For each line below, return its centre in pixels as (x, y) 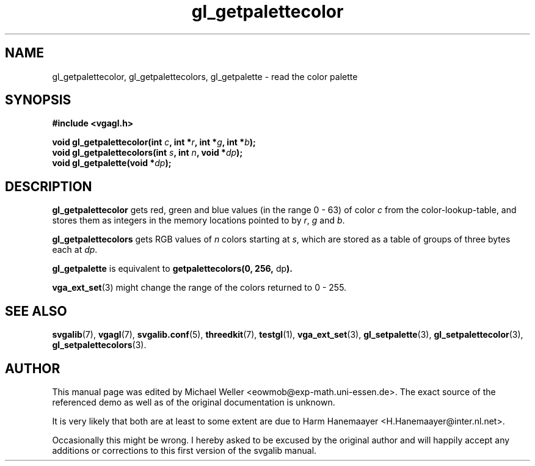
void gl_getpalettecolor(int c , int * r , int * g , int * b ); (154, 142)
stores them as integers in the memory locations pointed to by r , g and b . (198, 220)
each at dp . (75, 250)
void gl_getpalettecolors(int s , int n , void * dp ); (147, 153)
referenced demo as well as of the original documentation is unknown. (194, 402)
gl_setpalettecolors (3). (99, 345)
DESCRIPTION (49, 186)
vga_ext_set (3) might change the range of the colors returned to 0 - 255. (199, 288)
